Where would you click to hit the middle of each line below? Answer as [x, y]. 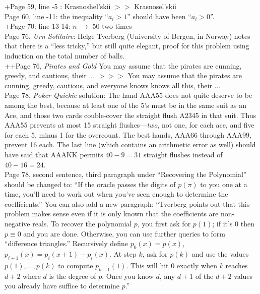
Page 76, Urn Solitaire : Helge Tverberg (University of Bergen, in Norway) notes [127, 36]
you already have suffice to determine [62, 286]
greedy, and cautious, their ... [50, 75]
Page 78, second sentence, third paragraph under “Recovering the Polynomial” [126, 174]
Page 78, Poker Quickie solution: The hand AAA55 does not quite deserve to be [128, 95]
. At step [123, 254]
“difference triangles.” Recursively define [67, 243]
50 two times [112, 26]
